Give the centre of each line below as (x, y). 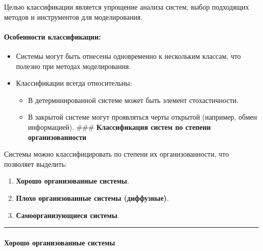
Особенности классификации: (53, 36)
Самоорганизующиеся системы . (68, 215)
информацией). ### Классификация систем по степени (119, 127)
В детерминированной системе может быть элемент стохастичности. (133, 100)
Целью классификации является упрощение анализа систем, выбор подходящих (127, 7)
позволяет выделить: (35, 164)
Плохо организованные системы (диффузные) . (92, 198)
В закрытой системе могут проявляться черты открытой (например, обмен (142, 117)
